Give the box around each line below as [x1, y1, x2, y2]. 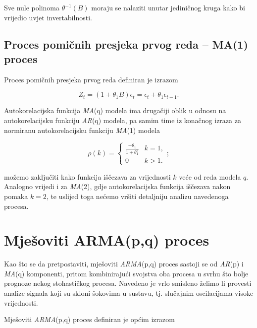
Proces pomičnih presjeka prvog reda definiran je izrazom [4, 74, 178, 84]
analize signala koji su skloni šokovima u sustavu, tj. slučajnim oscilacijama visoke [4, 288, 254, 298]
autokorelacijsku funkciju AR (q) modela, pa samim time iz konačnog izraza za [4, 115, 241, 125]
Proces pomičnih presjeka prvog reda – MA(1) [4, 36, 248, 52]
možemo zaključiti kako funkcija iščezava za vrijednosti [4, 171, 171, 182]
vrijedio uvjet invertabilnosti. [4, 12, 92, 22]
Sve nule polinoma [4, 2, 60, 12]
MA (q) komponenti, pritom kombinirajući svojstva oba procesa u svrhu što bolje [4, 268, 249, 278]
